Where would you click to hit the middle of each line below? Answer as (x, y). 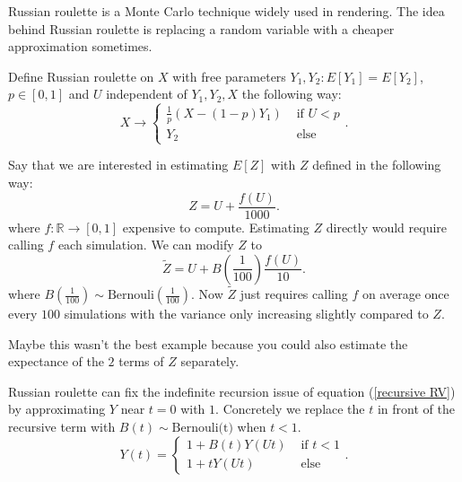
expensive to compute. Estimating (216, 227)
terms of (141, 361)
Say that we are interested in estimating (118, 165)
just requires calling (294, 294)
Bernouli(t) (202, 428)
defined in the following (377, 165)
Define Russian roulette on (81, 76)
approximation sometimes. (80, 46)
